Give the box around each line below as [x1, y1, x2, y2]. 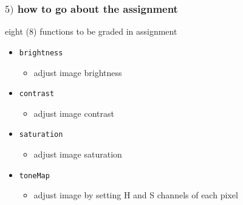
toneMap [19, 171, 50, 180]
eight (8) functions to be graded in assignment [5, 25, 177, 38]
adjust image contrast [33, 106, 115, 119]
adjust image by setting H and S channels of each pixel [33, 189, 238, 201]
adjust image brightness [33, 66, 122, 78]
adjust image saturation [33, 148, 122, 161]
